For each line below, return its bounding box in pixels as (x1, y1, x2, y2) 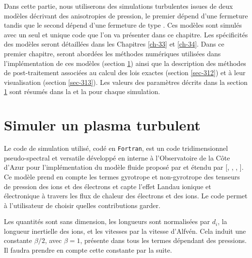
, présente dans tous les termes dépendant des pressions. (80, 235, 247, 245)
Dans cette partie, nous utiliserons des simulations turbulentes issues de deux (4, 1, 233, 11)
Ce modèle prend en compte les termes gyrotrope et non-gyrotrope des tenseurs (4, 171, 240, 181)
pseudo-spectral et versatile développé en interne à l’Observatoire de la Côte (4, 152, 230, 162)
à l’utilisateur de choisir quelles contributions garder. (4, 200, 160, 210)
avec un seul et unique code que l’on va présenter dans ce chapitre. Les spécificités (4, 29, 248, 39)
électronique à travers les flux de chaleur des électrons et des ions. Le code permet (4, 191, 248, 201)
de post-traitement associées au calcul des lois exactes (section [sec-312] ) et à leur (4, 67, 246, 78)
